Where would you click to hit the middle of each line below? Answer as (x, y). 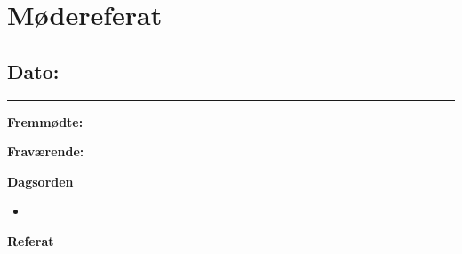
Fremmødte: (45, 121)
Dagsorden (40, 181)
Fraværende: (46, 151)
